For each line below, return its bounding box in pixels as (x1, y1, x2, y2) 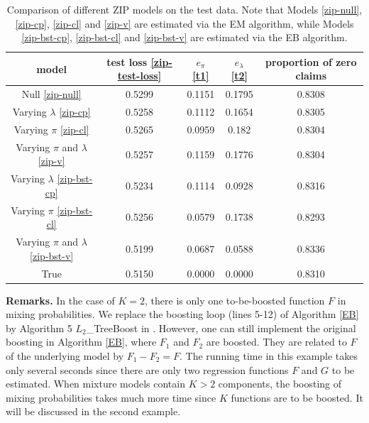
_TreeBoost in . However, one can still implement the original (86, 320, 356, 335)
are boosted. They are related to (206, 334, 347, 349)
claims (295, 68, 327, 83)
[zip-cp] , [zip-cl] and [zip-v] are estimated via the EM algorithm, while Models (15, 16, 354, 31)
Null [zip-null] (21, 87, 82, 101)
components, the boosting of (218, 376, 342, 391)
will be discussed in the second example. (6, 404, 181, 419)
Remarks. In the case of (6, 292, 115, 307)
